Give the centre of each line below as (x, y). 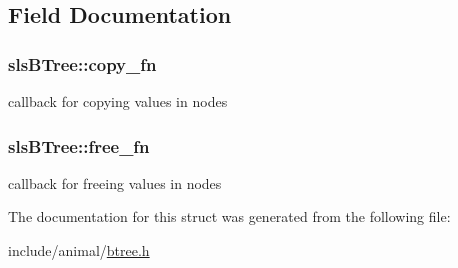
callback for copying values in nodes (118, 101)
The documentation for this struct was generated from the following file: (229, 216)
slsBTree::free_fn (79, 145)
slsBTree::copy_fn (82, 63)
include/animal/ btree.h (79, 250)
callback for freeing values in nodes (115, 182)
